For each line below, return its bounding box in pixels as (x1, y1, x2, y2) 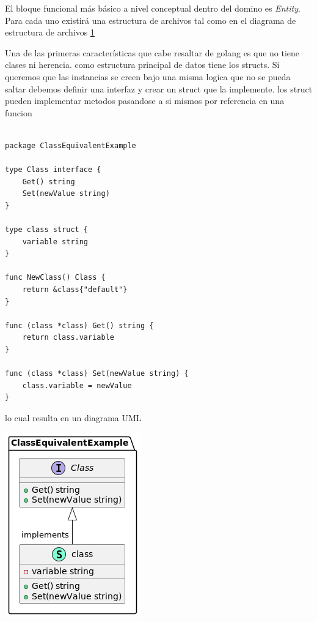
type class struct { (5, 225, 89, 234)
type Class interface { (5, 165, 101, 174)
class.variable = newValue (22, 381, 132, 390)
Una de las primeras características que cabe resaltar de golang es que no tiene (5, 46, 300, 59)
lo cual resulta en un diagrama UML (5, 411, 142, 424)
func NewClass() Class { (5, 273, 106, 282)
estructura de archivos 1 (5, 26, 95, 39)
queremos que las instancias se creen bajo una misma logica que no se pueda (5, 70, 291, 83)
